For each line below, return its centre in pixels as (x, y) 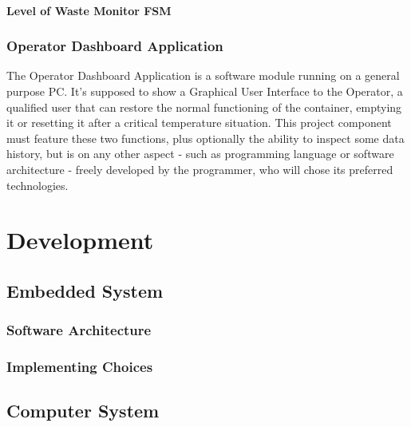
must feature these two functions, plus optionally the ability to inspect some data (205, 138)
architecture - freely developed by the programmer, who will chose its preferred (200, 169)
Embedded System (85, 290)
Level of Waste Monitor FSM (89, 10)
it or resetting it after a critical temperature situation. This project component (199, 123)
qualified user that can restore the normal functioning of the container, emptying (204, 107)
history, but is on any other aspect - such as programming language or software (200, 154)
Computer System (83, 411)
